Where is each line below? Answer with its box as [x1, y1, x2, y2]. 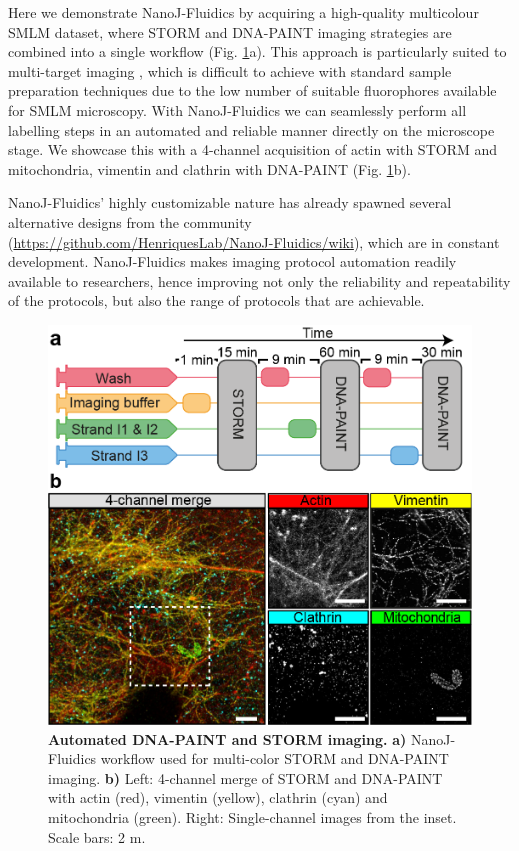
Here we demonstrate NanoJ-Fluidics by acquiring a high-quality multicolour [8, 2, 479, 22]
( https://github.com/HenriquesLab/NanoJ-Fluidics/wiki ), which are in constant [8, 231, 500, 252]
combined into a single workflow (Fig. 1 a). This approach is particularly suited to [8, 41, 507, 62]
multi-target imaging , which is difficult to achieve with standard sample [8, 60, 452, 81]
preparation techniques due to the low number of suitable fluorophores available [8, 80, 497, 101]
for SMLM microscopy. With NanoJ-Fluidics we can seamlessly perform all [8, 99, 467, 120]
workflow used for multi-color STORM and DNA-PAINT [100, 748, 449, 769]
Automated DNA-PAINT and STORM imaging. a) [48, 728, 407, 749]
